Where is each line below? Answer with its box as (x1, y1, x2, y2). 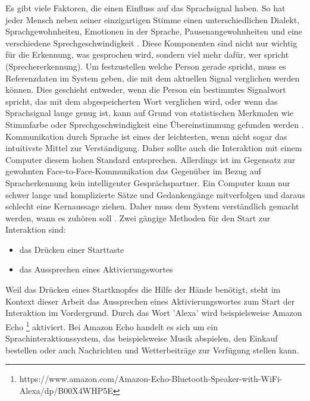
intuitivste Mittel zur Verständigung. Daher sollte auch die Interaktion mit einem (5, 142, 302, 154)
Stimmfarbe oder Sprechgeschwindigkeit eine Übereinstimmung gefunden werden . (5, 118, 304, 130)
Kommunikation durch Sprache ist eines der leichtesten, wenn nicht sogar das (5, 130, 287, 142)
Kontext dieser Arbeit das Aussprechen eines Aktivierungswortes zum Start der (5, 295, 295, 307)
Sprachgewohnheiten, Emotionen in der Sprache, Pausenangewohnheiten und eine (5, 25, 302, 37)
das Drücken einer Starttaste (19, 243, 124, 255)
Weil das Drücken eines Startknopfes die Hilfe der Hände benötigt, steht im (5, 283, 281, 296)
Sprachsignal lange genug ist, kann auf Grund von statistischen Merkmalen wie (5, 106, 294, 119)
